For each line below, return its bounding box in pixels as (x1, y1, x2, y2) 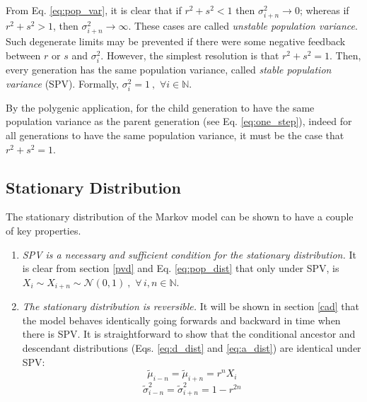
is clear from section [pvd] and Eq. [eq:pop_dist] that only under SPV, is (22, 261, 339, 276)
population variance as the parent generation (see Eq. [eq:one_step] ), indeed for (6, 114, 352, 129)
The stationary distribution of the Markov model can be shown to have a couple (6, 209, 354, 224)
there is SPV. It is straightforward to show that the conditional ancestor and (22, 326, 356, 341)
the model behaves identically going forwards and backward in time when (22, 312, 341, 327)
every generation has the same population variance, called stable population (6, 62, 332, 77)
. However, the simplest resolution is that (100, 47, 279, 62)
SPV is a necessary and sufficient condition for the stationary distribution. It (22, 247, 356, 261)
